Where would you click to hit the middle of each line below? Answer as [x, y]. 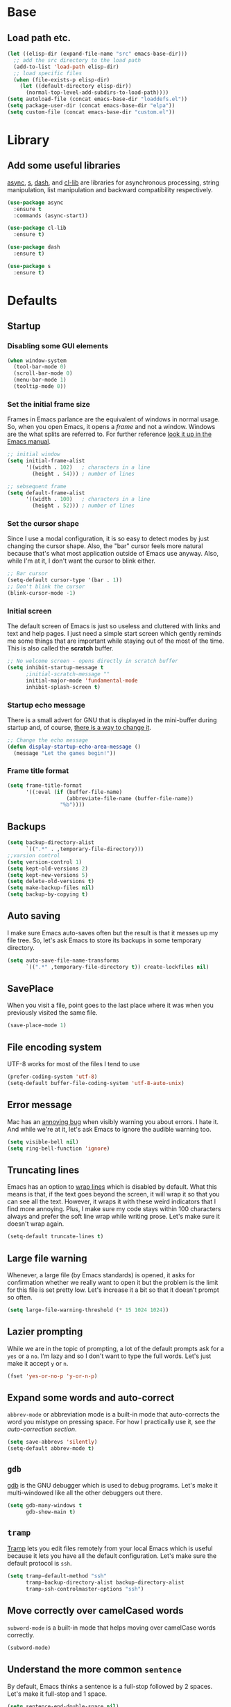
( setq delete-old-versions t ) [51, 882]
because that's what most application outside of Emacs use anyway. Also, [113, 554]
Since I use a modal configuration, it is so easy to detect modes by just [108, 539]
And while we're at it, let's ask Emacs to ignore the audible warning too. [109, 1129]
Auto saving [34, 916]
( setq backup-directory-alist [51, 843]
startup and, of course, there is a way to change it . [79, 727]
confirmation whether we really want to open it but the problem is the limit [113, 1282]
